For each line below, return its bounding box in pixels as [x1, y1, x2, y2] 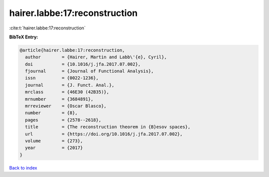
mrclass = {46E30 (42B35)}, [25, 89, 110, 95]
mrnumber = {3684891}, [25, 96, 94, 102]
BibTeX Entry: [9, 34, 38, 40]
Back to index [9, 165, 37, 171]
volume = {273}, [25, 138, 83, 144]
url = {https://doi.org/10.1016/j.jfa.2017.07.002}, [25, 131, 183, 137]
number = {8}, [25, 110, 78, 116]
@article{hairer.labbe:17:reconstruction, [19, 47, 125, 53]
